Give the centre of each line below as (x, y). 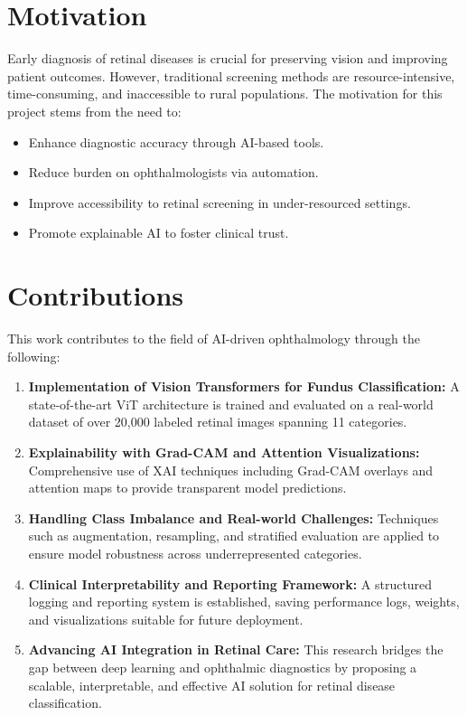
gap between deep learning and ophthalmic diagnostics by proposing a (223, 667)
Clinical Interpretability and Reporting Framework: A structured (230, 583)
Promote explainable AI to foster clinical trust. (159, 233)
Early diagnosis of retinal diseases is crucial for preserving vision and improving (228, 58)
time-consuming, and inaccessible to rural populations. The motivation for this (225, 94)
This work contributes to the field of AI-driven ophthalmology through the (214, 338)
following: (34, 356)
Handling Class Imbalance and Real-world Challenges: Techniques (233, 517)
